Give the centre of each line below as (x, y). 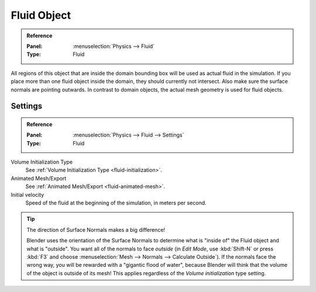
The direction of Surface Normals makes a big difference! (96, 230)
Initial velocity (28, 194)
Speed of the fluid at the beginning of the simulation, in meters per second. (116, 203)
